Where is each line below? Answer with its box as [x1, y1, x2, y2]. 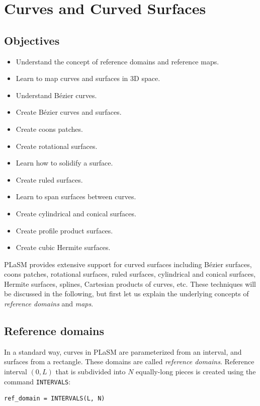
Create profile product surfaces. [16, 225, 113, 235]
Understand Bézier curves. [16, 90, 97, 100]
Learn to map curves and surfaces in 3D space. [16, 73, 160, 84]
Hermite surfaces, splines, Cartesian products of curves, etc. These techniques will [4, 278, 256, 289]
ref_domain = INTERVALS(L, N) [4, 395, 105, 402]
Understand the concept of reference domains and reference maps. [16, 56, 219, 66]
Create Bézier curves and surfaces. [16, 107, 122, 117]
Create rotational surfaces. [16, 140, 98, 151]
